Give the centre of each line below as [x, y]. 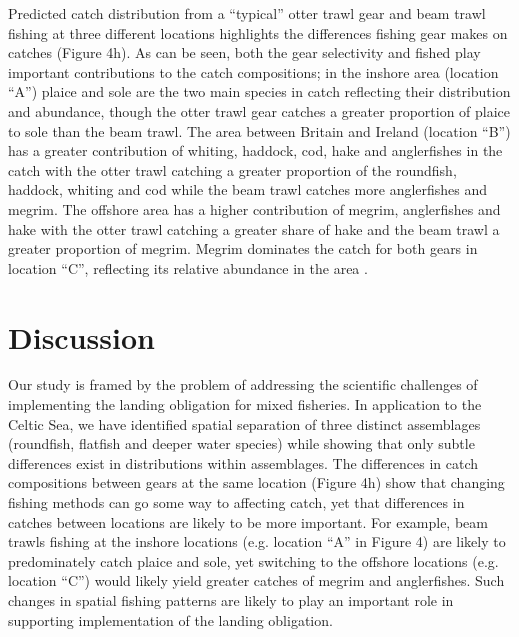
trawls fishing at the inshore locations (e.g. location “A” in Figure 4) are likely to [257, 541]
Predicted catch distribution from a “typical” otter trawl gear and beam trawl [247, 13]
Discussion [81, 336]
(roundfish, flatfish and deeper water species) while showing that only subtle [241, 443]
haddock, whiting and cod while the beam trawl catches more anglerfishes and [248, 189]
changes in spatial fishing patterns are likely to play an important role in [231, 599]
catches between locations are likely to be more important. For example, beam [248, 521]
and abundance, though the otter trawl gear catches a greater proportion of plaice [259, 110]
